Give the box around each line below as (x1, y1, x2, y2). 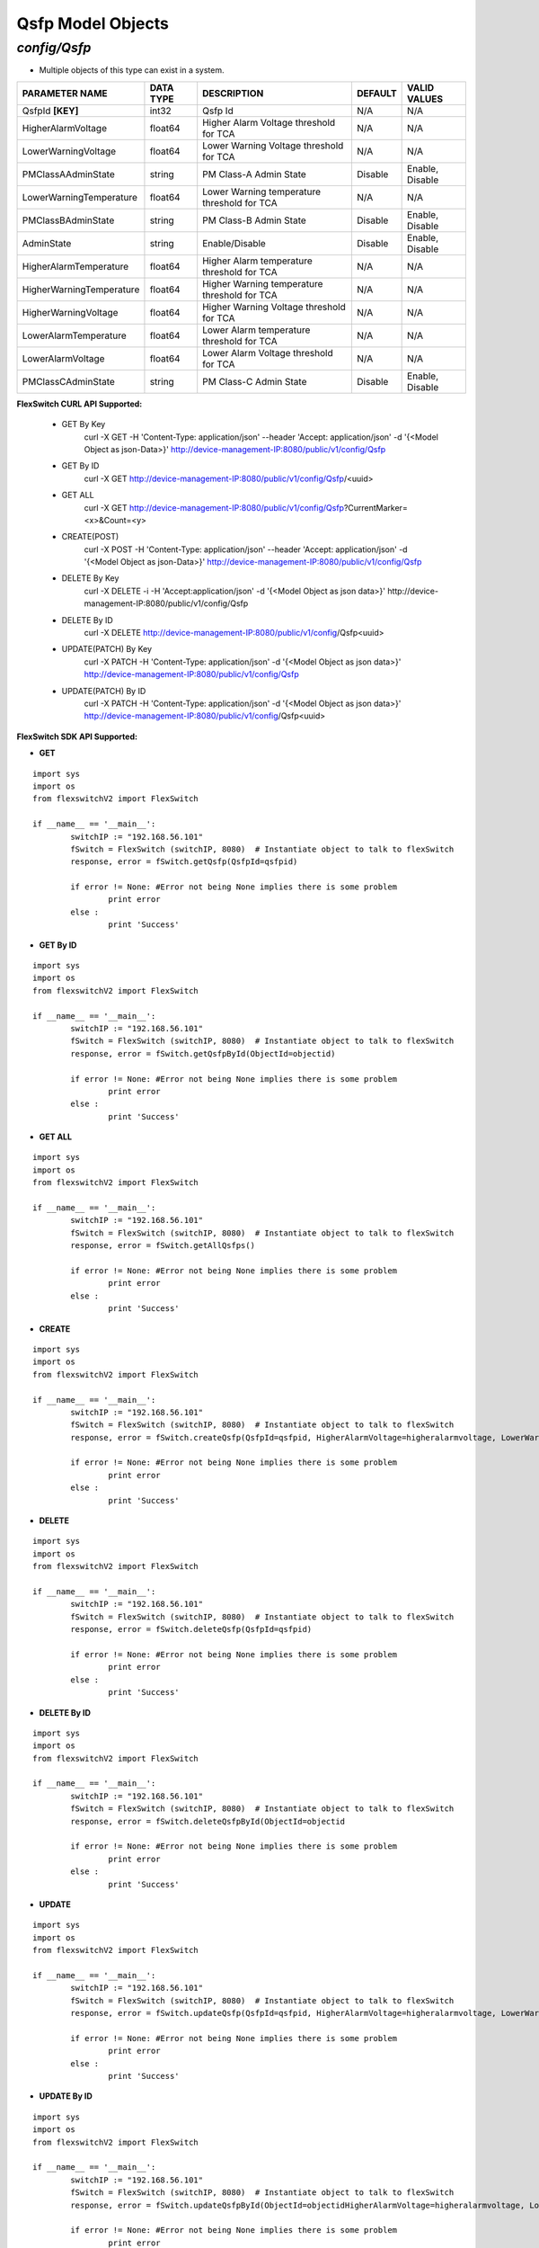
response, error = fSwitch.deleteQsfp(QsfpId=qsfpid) (70, 1624, 313, 1635)
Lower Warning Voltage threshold (202, 139, 344, 152)
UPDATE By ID (39, 2091, 93, 2101)
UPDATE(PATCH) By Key (61, 644, 153, 655)
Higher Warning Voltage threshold (202, 300, 346, 313)
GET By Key (61, 419, 106, 430)
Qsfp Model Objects (16, 13, 170, 33)
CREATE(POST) (61, 531, 119, 542)
